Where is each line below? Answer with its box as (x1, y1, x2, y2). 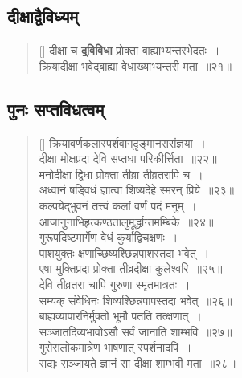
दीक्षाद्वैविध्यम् (7, 4, 79, 29)
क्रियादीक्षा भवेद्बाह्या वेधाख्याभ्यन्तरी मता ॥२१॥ (39, 57, 232, 74)
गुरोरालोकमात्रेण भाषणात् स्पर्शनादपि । (39, 339, 192, 356)
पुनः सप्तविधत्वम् (7, 96, 105, 121)
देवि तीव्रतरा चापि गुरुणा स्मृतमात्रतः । (39, 275, 191, 292)
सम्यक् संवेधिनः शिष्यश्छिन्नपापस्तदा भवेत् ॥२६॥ (39, 291, 232, 308)
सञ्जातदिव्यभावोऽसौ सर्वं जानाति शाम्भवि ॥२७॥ (39, 323, 232, 339)
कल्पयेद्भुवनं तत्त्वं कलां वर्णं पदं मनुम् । (39, 197, 197, 213)
